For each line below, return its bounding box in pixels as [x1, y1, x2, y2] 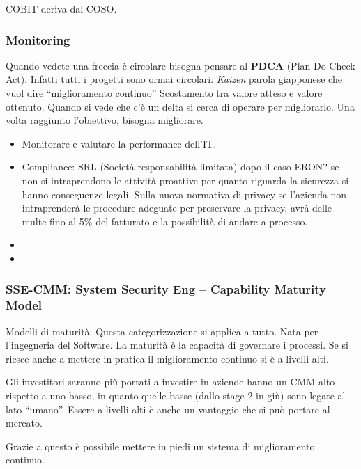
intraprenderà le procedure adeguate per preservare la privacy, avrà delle [22, 200, 332, 215]
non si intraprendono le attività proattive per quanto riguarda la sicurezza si [22, 173, 349, 187]
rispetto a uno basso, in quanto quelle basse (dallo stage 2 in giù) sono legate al [6, 388, 346, 403]
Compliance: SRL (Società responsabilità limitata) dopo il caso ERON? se [22, 159, 339, 174]
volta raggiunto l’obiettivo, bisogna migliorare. [6, 113, 203, 127]
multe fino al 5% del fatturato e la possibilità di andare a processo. [22, 214, 308, 228]
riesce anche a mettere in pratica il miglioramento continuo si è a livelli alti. [6, 351, 329, 365]
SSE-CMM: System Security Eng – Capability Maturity [6, 280, 326, 298]
